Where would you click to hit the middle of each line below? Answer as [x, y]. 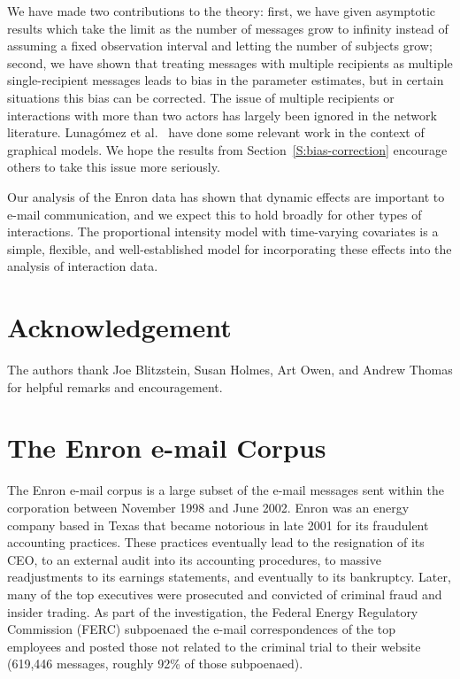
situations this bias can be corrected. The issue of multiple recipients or [201, 97]
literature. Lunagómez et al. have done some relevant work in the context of [216, 132]
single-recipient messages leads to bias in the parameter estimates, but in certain [226, 80]
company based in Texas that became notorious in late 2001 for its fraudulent [218, 525]
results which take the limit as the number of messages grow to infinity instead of [228, 28]
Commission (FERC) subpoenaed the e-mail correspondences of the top [201, 629]
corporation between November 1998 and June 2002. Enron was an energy [208, 507]
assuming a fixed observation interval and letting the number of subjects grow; [220, 46]
